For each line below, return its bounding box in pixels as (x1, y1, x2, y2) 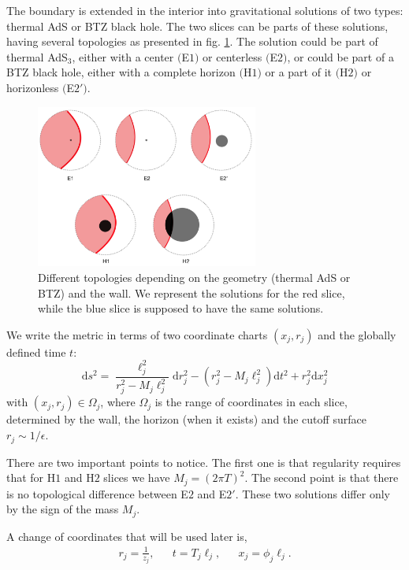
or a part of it (265, 64, 332, 80)
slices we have (103, 469, 170, 486)
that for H (6, 469, 56, 486)
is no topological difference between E (6, 485, 188, 502)
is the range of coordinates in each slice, (154, 394, 348, 410)
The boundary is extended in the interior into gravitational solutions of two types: (6, 2, 403, 18)
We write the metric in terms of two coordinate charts (6, 326, 268, 342)
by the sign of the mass (6, 501, 119, 517)
